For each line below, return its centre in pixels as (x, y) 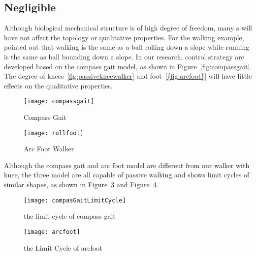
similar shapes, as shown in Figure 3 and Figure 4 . (81, 185)
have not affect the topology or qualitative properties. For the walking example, (124, 37)
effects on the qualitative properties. (58, 85)
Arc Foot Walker (49, 149)
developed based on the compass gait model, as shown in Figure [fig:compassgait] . (128, 66)
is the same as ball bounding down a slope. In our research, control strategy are (124, 56)
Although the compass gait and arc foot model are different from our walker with (127, 165)
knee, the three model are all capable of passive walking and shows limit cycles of (127, 175)
